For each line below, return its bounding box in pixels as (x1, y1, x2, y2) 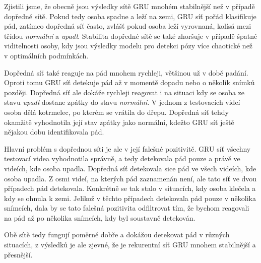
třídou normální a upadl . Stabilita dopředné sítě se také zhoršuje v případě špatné (4, 30, 257, 41)
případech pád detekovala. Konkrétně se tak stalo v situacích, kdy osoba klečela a (4, 183, 256, 193)
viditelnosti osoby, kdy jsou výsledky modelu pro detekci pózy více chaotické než (4, 40, 253, 51)
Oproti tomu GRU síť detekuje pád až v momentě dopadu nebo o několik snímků (4, 77, 255, 88)
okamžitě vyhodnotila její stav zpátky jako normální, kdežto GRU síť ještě (4, 116, 234, 127)
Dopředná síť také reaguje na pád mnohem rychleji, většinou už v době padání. (4, 67, 248, 78)
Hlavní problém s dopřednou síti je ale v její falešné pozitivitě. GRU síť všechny (4, 143, 251, 154)
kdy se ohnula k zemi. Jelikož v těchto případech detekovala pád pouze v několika (4, 192, 256, 203)
